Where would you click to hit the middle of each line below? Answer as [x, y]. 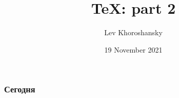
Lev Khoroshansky [133, 32]
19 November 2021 [133, 49]
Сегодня [20, 89]
